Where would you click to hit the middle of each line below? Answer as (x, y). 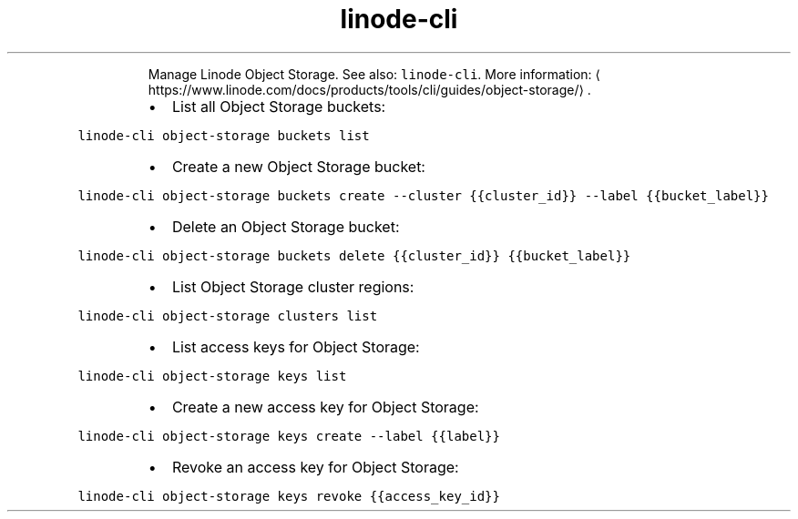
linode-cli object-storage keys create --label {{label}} (289, 436)
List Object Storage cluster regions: (293, 286)
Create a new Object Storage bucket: (298, 166)
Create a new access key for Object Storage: (325, 407)
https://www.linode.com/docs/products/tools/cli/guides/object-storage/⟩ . (369, 89)
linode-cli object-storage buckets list (224, 135)
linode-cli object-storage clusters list (228, 315)
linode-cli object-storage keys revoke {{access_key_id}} (289, 496)
